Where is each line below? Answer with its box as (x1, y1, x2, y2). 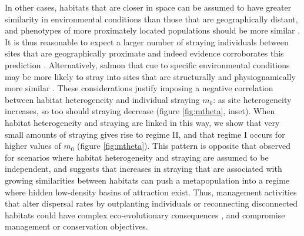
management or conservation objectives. (5, 220, 148, 232)
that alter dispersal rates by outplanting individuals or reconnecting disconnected (5, 197, 298, 210)
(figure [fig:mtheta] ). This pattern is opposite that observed (77, 139, 291, 152)
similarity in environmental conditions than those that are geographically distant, (5, 12, 298, 25)
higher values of (5, 139, 61, 152)
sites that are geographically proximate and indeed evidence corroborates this (5, 47, 284, 59)
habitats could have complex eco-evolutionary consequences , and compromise (5, 208, 285, 221)
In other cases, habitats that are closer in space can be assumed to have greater (5, 1, 292, 13)
